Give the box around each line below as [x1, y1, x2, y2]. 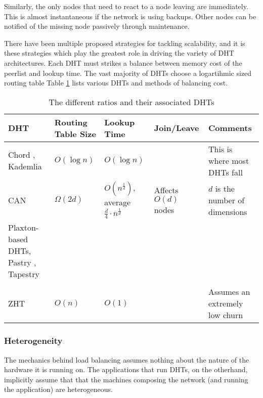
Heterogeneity [4, 334, 63, 347]
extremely [208, 297, 243, 309]
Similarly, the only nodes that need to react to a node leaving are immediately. [4, 1, 248, 11]
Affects [154, 184, 179, 196]
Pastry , [8, 256, 36, 269]
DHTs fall [208, 166, 243, 178]
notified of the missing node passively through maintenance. [4, 21, 190, 31]
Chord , [8, 149, 35, 161]
